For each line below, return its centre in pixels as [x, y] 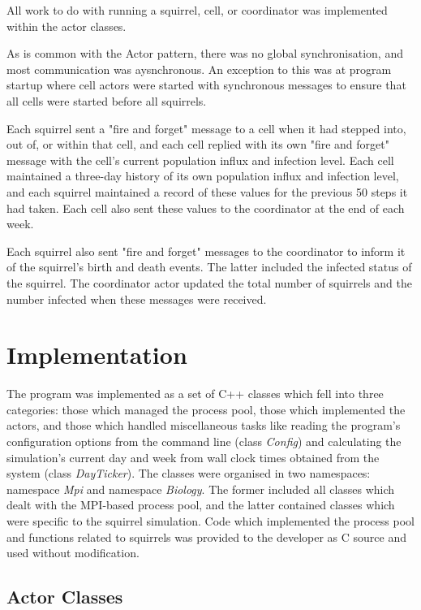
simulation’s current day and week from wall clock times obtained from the [193, 457]
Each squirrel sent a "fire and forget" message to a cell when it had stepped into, [206, 128]
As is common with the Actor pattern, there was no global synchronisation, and [205, 53]
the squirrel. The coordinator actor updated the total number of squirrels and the [209, 282]
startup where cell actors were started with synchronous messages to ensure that [206, 85]
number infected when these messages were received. [137, 299]
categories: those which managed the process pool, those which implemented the [206, 409]
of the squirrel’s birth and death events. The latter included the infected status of [209, 267]
